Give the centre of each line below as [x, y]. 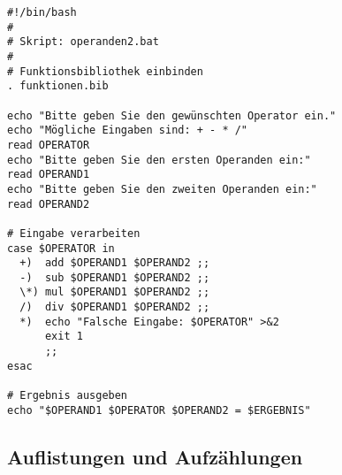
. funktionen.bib [58, 86]
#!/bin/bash [42, 12]
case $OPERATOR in [61, 248]
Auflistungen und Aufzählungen [155, 456]
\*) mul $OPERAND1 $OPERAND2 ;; [115, 292]
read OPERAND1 [49, 175]
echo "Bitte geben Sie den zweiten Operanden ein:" [162, 189]
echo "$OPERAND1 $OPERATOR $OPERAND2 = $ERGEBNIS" [159, 410]
